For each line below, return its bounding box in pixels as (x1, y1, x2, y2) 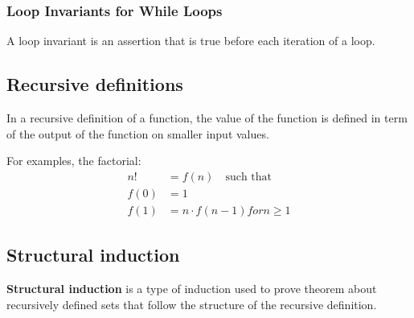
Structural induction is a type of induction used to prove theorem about (6, 280, 377, 297)
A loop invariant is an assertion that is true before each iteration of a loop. (6, 32, 375, 49)
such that (225, 171, 273, 183)
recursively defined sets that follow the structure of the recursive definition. (6, 295, 377, 312)
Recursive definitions (6, 72, 183, 97)
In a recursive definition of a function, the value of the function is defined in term (6, 109, 408, 126)
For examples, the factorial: (6, 152, 141, 169)
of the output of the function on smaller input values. (6, 125, 269, 142)
